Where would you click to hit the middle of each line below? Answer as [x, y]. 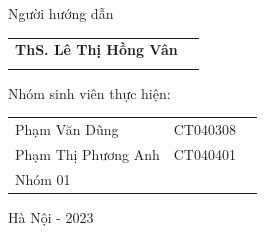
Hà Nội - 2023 [51, 216]
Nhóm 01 [43, 178]
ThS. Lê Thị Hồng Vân [96, 49]
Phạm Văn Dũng [67, 129]
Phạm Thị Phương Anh [87, 153]
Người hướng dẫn [61, 13]
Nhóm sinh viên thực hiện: [89, 92]
